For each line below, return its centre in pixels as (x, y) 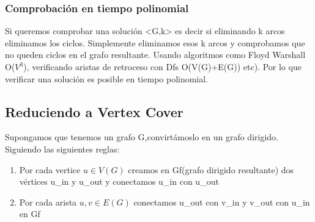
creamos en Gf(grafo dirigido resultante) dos (211, 169)
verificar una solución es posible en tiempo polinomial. (107, 78)
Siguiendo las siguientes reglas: (62, 149)
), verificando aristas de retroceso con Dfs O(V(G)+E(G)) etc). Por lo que (162, 66)
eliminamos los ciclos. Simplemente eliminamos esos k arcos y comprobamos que (155, 42)
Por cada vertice (50, 169)
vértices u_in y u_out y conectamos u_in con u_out (119, 181)
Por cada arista (48, 202)
